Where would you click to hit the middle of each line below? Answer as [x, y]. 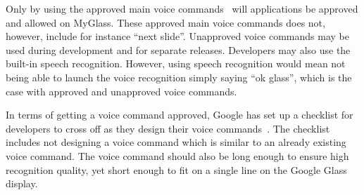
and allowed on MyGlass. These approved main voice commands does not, [165, 22]
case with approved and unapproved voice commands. [121, 91]
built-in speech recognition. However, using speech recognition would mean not [176, 63]
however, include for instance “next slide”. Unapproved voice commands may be [177, 36]
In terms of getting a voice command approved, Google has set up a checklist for [180, 115]
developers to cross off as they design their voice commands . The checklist [168, 128]
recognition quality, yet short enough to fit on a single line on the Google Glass [176, 169]
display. [22, 183]
